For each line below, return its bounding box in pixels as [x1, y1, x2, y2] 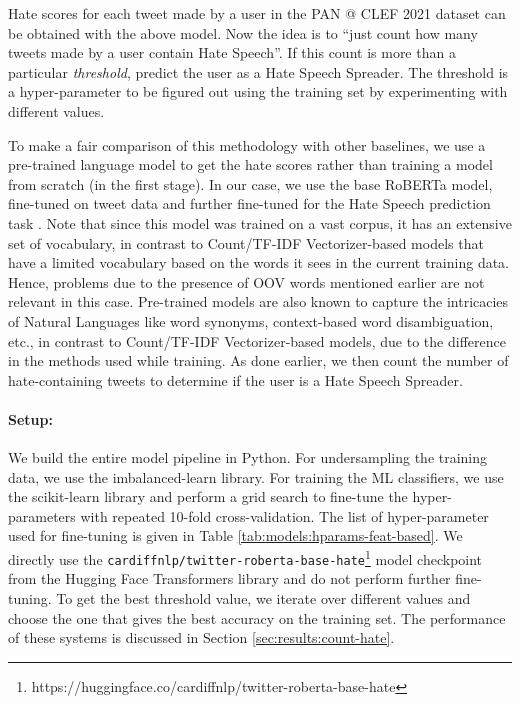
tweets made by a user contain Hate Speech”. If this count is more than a [8, 42, 456, 63]
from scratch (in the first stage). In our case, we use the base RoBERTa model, [8, 173, 493, 194]
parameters [8, 505, 76, 526]
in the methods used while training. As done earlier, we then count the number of [8, 350, 509, 371]
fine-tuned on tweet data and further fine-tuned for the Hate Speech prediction [8, 193, 491, 214]
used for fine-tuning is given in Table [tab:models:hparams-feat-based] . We [8, 525, 463, 546]
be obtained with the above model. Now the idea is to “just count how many [8, 22, 478, 43]
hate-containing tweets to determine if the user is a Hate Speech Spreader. [8, 369, 463, 390]
